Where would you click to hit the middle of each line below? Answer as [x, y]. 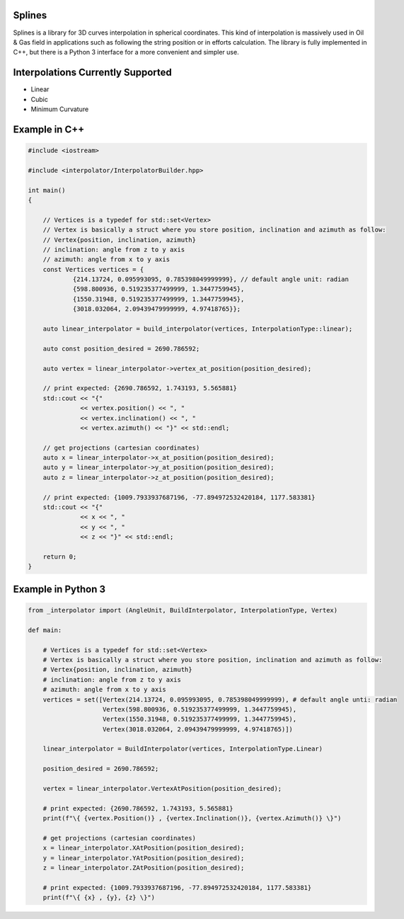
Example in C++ [49, 129]
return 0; [60, 557]
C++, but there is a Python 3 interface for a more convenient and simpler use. [126, 52]
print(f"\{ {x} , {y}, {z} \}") [99, 898]
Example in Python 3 [59, 589]
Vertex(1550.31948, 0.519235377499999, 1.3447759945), [200, 719]
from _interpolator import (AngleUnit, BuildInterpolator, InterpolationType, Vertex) [183, 610]
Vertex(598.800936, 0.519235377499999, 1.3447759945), [200, 709]
